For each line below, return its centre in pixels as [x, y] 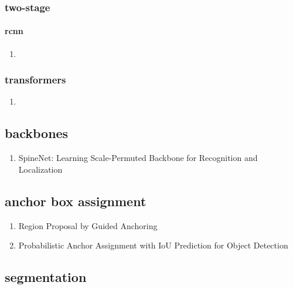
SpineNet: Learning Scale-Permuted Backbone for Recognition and [138, 158]
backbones [37, 133]
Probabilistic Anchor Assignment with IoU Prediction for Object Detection [153, 245]
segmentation [46, 277]
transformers [35, 80]
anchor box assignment [76, 201]
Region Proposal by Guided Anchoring [88, 225]
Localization [40, 169]
